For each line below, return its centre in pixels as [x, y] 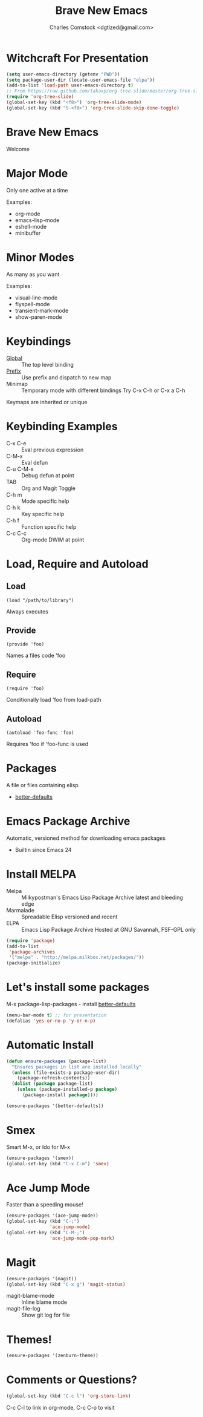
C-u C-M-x [20, 469]
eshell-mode [31, 226]
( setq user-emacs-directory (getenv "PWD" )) [63, 74]
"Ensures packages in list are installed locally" [77, 1067]
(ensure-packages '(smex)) [40, 1158]
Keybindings [39, 341]
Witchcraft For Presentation [78, 58]
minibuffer [28, 233]
